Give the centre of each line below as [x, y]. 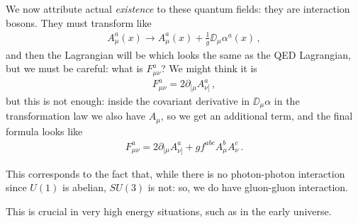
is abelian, [84, 187]
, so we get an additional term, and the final [257, 116]
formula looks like [44, 131]
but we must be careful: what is [74, 68]
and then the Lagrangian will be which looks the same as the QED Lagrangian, [178, 54]
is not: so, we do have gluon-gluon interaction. [248, 187]
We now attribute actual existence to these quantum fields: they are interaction [178, 8]
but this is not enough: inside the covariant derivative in [128, 100]
